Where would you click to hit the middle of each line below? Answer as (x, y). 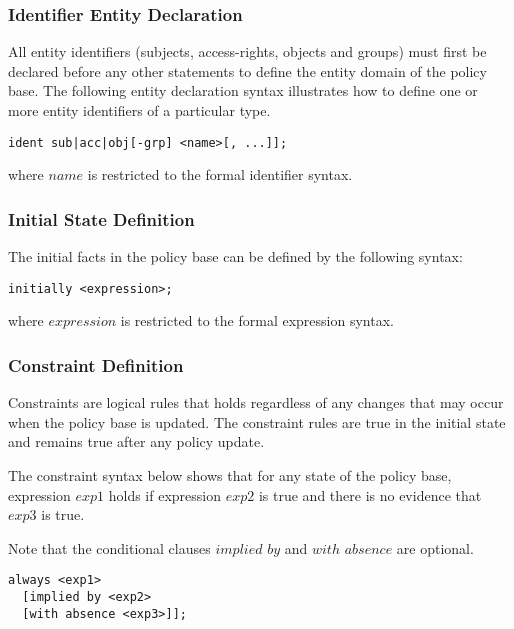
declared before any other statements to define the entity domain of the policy (247, 70)
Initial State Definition (101, 218)
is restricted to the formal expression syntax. (257, 320)
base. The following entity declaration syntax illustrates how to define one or (243, 90)
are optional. (435, 547)
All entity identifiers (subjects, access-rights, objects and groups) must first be (247, 51)
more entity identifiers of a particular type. (139, 110)
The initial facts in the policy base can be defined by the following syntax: (235, 256)
